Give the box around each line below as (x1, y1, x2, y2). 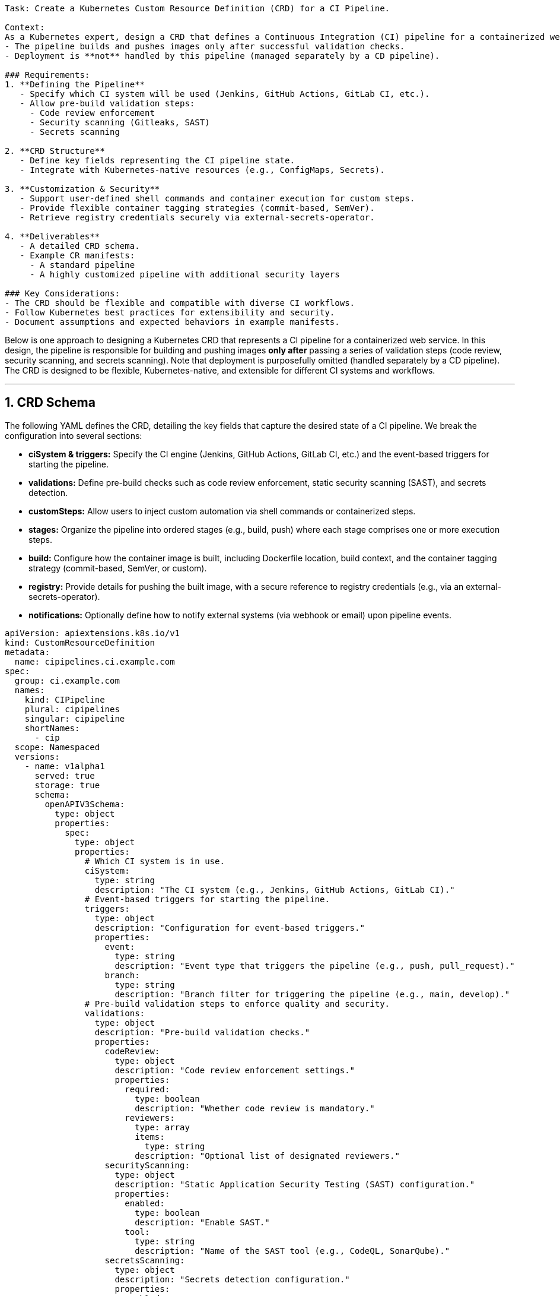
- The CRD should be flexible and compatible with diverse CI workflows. (5, 298, 355, 308)
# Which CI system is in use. (84, 856, 225, 866)
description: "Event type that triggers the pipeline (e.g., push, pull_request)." (114, 960, 515, 971)
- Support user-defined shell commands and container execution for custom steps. (20, 194, 415, 203)
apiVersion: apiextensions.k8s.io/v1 (5, 628, 180, 638)
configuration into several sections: (5, 430, 142, 441)
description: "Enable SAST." (135, 1217, 270, 1227)
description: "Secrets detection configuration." (114, 1274, 350, 1284)
